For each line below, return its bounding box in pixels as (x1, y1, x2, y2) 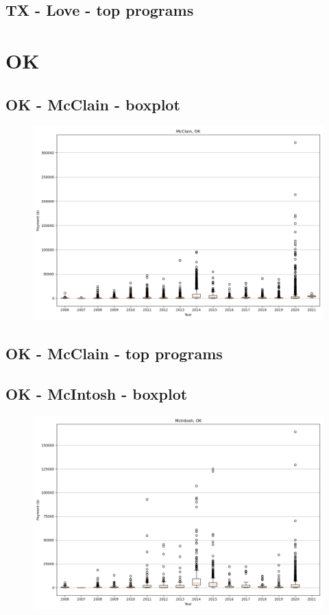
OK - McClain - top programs (5, 342, 223, 363)
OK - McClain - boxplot (5, 93, 180, 114)
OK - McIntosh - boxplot (5, 383, 188, 404)
